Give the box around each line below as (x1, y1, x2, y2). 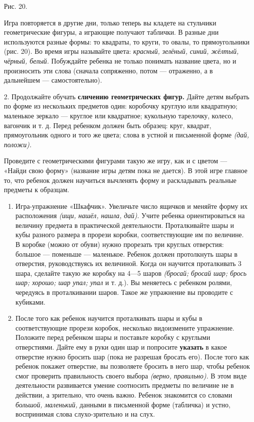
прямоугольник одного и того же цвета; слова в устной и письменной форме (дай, (4, 130, 249, 140)
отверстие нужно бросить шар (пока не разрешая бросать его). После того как (15, 351, 249, 361)
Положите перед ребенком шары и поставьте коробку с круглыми (15, 332, 211, 342)
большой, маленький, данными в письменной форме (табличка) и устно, (15, 399, 231, 409)
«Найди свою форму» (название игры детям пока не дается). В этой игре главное (4, 165, 248, 175)
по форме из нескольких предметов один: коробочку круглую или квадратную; (4, 101, 238, 111)
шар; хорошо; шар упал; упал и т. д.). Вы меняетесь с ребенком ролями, (15, 277, 232, 288)
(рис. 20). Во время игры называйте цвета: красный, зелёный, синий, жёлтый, (4, 46, 239, 56)
